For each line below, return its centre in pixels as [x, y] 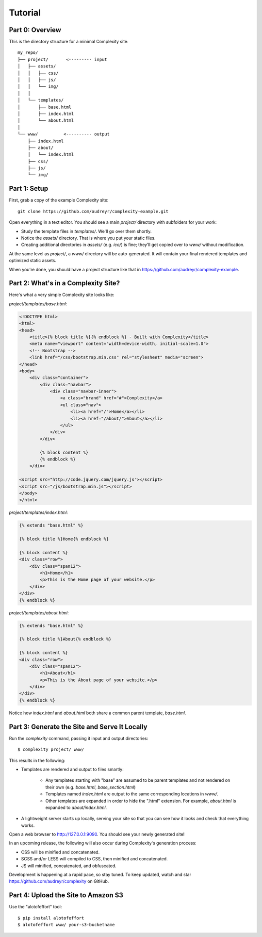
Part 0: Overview [35, 30]
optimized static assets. [33, 261]
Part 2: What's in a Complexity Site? [65, 283]
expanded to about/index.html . [76, 807]
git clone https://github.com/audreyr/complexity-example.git [93, 211]
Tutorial [25, 13]
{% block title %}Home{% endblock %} [64, 539]
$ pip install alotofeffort [51, 918]
